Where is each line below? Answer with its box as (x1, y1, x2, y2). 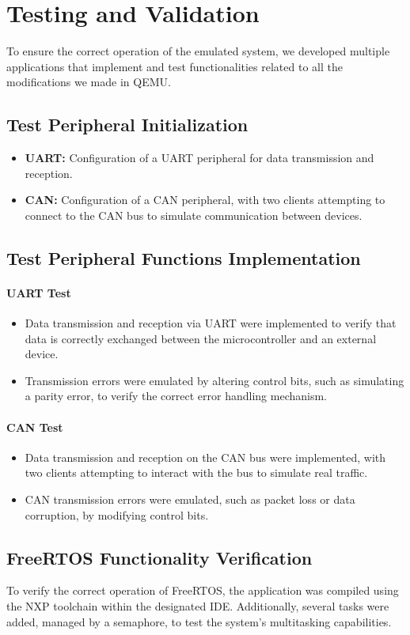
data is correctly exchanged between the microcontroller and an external (25, 330, 377, 346)
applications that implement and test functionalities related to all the (6, 58, 343, 74)
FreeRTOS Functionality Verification (6, 545, 313, 569)
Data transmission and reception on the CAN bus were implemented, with (25, 448, 386, 465)
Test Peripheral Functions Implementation (6, 245, 361, 270)
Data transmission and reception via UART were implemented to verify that (25, 315, 397, 331)
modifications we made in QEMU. (6, 74, 171, 90)
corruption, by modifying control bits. (25, 506, 209, 523)
